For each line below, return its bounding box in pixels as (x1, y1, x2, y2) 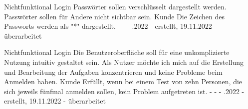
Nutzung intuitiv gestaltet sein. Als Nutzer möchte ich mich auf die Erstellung (4, 56, 244, 67)
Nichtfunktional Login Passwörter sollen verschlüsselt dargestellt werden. (4, 1, 227, 11)
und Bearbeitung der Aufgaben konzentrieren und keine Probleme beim (4, 66, 223, 77)
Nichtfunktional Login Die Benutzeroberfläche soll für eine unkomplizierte (4, 47, 230, 57)
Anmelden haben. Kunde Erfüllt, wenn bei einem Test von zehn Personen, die (4, 76, 243, 87)
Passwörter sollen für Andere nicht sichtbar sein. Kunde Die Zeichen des (4, 11, 225, 21)
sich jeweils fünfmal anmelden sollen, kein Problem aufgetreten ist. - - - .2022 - (4, 86, 245, 96)
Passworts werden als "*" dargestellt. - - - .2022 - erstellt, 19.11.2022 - (4, 21, 217, 31)
